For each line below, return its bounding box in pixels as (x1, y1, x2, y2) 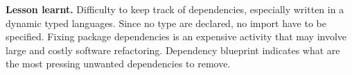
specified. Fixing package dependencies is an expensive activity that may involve (6, 29, 347, 44)
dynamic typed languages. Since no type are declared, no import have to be (6, 15, 326, 30)
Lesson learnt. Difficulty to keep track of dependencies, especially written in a (6, 2, 344, 16)
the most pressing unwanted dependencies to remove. (6, 56, 231, 71)
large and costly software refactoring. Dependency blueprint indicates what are (6, 42, 340, 57)
